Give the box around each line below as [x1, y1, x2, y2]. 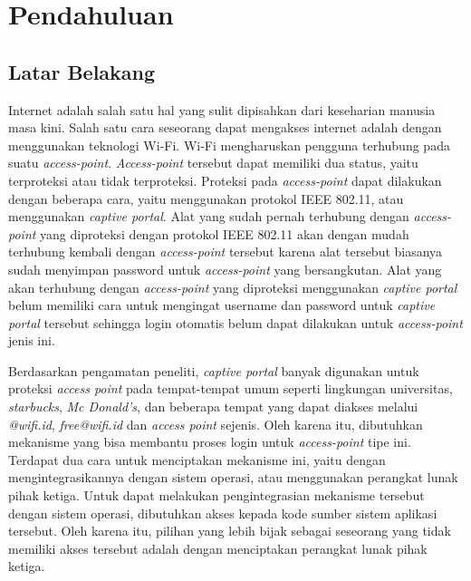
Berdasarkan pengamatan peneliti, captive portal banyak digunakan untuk [8, 361, 419, 380]
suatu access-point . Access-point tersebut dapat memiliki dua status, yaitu [8, 153, 418, 172]
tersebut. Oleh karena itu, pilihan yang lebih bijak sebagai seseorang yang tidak [8, 521, 451, 540]
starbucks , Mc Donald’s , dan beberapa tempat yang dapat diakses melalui [8, 397, 418, 416]
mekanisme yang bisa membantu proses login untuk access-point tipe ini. [8, 432, 411, 451]
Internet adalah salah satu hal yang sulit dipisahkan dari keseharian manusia [8, 100, 436, 119]
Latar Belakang [8, 57, 156, 85]
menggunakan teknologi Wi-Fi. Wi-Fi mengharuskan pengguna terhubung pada [8, 135, 450, 154]
